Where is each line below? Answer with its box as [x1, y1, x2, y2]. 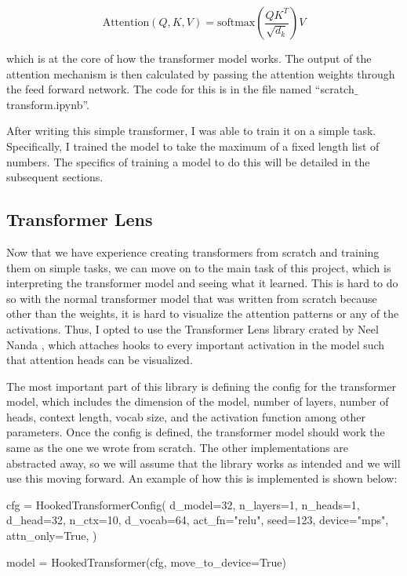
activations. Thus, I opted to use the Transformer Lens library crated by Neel [6, 320, 379, 337]
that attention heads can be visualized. [6, 352, 193, 368]
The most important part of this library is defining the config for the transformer [6, 377, 396, 394]
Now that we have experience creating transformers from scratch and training [6, 243, 380, 260]
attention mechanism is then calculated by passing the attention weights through [6, 65, 395, 82]
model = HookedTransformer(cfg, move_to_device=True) [6, 553, 286, 570]
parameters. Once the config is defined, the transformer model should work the [6, 424, 385, 440]
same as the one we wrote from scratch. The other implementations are [6, 439, 348, 456]
